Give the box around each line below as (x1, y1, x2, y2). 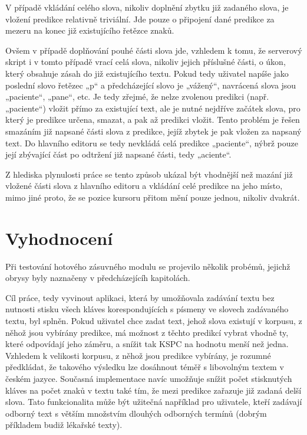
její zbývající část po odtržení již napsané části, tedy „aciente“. (5, 148, 232, 161)
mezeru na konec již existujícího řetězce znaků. (5, 24, 174, 37)
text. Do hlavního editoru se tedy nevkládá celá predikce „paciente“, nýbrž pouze (5, 136, 298, 149)
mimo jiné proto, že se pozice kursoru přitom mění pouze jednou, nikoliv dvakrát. (5, 191, 300, 203)
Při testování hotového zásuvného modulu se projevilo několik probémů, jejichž (5, 260, 291, 272)
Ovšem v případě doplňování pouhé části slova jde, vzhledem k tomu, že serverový (5, 44, 302, 56)
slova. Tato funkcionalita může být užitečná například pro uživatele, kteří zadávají (5, 395, 302, 408)
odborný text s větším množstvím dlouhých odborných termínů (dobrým (5, 407, 267, 419)
